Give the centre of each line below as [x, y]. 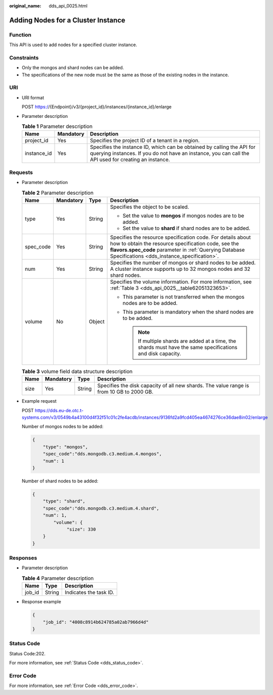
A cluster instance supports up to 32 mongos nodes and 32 [180, 269]
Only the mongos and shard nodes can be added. [73, 68]
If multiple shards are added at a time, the [187, 341]
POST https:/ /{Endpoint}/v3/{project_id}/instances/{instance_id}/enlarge [97, 107]
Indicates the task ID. [90, 593]
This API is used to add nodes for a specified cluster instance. [73, 45]
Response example [41, 602]
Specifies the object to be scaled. [150, 207]
